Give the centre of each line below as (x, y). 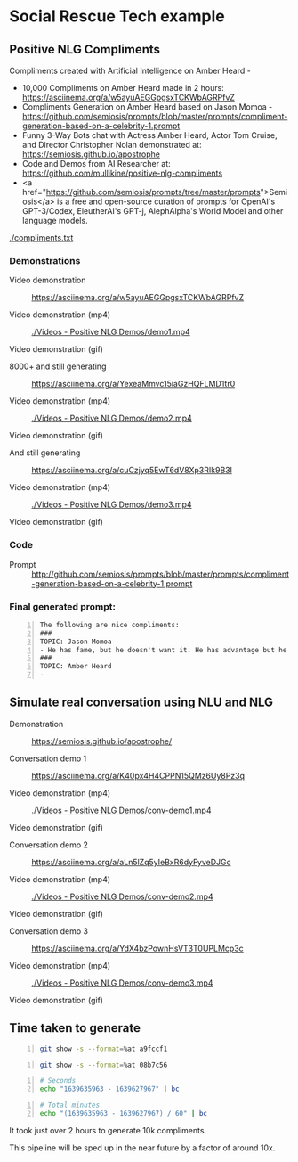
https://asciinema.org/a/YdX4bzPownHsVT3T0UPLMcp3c (138, 948)
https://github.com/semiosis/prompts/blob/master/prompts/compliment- (155, 116)
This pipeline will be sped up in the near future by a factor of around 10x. (142, 1148)
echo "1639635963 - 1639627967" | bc (109, 1089)
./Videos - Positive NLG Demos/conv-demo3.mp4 (122, 983)
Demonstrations (45, 260)
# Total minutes (70, 1105)
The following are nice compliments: (109, 625)
